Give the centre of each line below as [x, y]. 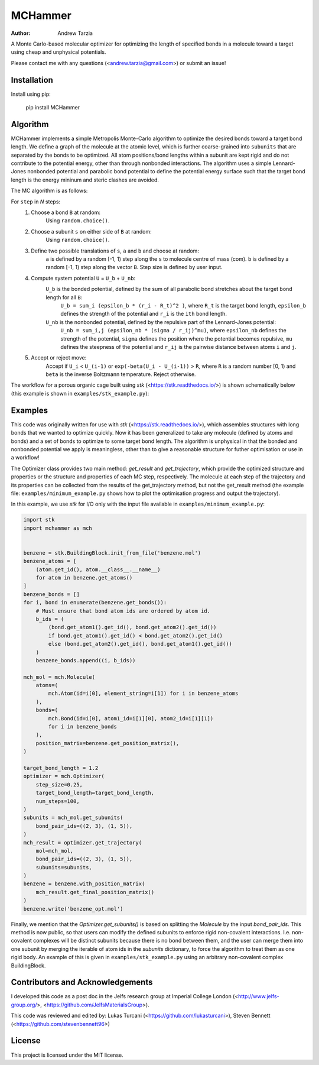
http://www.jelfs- [259, 996]
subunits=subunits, [64, 867]
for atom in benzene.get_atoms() [84, 577]
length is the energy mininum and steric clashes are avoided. [85, 180]
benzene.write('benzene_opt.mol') [73, 909]
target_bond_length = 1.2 [61, 768]
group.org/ [24, 1005]
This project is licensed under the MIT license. [67, 1055]
